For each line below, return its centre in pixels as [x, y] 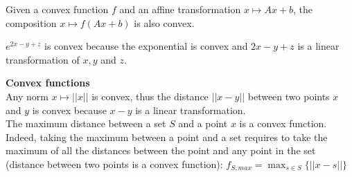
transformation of [43, 59]
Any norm [27, 96]
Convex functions [48, 83]
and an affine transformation [180, 9]
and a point [203, 123]
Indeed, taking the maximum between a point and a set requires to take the [167, 137]
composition [31, 22]
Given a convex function [57, 9]
